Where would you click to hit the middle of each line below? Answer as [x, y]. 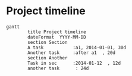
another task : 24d [58, 68]
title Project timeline [57, 32]
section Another [48, 58]
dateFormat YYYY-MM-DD [57, 37]
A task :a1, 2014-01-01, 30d [77, 47]
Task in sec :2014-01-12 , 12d [74, 63]
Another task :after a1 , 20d [72, 53]
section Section [48, 42]
